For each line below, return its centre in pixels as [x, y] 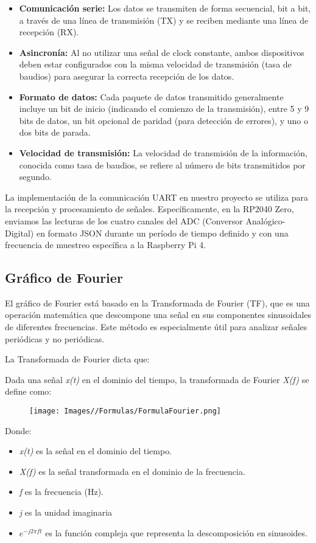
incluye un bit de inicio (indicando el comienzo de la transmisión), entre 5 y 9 [164, 109]
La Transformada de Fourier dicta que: [77, 359]
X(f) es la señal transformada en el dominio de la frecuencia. [132, 471]
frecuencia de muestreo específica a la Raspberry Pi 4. [106, 245]
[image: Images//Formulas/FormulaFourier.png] [125, 411]
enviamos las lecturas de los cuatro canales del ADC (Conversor [124, 220]
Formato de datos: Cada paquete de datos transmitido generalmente [151, 96]
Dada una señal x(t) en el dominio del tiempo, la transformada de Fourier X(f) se [157, 379]
